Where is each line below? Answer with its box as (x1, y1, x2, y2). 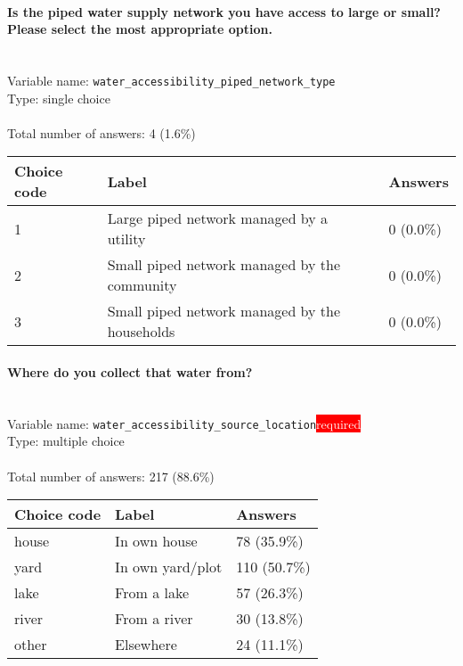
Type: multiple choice (7, 432, 125, 450)
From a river (115, 608, 193, 629)
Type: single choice (7, 88, 110, 107)
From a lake (115, 582, 190, 604)
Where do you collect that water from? (7, 363, 253, 382)
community (107, 275, 177, 296)
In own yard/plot (115, 556, 223, 578)
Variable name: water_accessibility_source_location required (7, 414, 361, 432)
